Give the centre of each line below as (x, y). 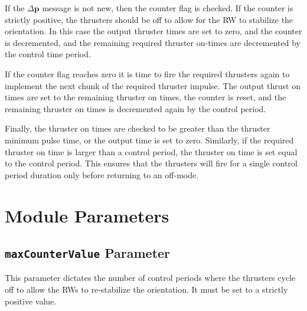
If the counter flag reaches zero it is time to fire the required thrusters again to (147, 73)
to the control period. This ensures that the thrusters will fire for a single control (151, 163)
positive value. (31, 301)
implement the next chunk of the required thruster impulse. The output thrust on (153, 85)
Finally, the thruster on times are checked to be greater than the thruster (138, 128)
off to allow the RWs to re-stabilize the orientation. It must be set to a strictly (146, 289)
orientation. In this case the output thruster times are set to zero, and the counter (153, 31)
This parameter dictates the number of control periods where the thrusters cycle (150, 278)
